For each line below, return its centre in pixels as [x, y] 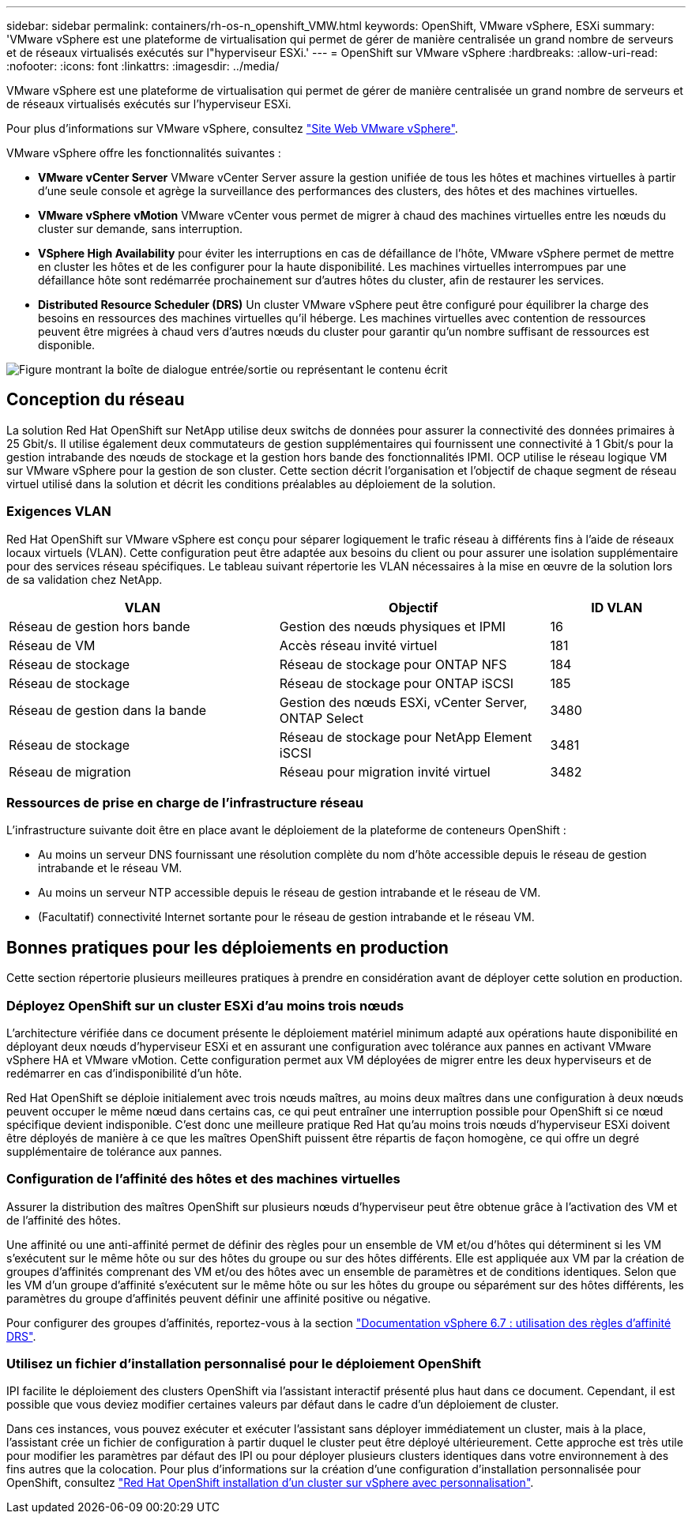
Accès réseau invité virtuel [358, 645]
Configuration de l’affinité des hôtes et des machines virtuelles [203, 1179]
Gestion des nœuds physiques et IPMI [393, 626]
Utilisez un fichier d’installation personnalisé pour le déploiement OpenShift [244, 1364]
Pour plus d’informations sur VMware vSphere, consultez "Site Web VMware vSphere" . [232, 128]
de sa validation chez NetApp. [85, 579]
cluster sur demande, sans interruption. [140, 229]
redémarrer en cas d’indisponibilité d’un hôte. [124, 1073]
